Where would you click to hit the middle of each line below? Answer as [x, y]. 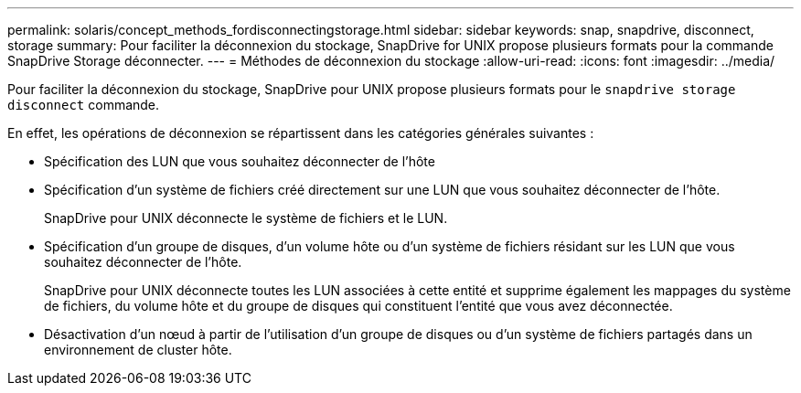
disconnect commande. [84, 105]
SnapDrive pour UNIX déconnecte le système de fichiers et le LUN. [246, 218]
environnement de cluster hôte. [138, 350]
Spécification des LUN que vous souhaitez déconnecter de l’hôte [240, 161]
